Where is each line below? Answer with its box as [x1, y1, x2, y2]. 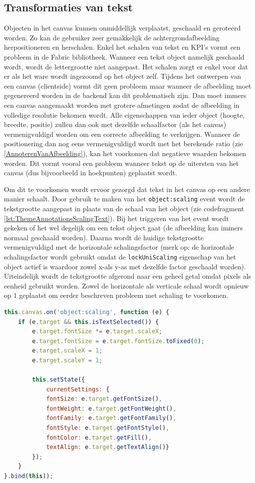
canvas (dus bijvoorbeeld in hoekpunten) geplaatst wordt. [4, 167, 177, 178]
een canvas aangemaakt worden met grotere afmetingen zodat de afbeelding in [4, 99, 240, 110]
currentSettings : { [46, 386, 110, 393]
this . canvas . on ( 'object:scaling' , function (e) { [4, 308, 170, 316]
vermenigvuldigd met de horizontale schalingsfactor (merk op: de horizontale [4, 242, 234, 252]
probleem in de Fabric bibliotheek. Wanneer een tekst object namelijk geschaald [4, 51, 245, 62]
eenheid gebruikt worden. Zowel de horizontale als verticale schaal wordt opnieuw [4, 280, 249, 290]
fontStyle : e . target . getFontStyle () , [46, 424, 170, 432]
